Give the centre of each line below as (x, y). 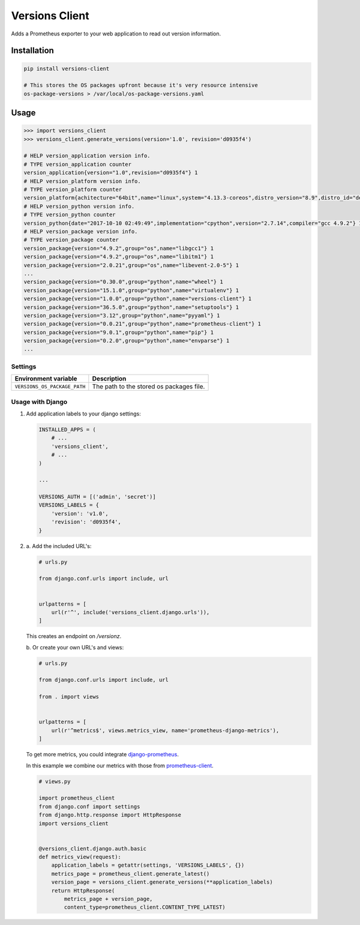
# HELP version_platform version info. (82, 181)
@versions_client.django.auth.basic (93, 848)
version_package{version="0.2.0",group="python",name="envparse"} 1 (127, 341)
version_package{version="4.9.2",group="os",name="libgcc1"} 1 (119, 248)
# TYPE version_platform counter (73, 190)
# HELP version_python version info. (79, 206)
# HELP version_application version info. (87, 156)
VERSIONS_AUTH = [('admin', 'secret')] (97, 497)
